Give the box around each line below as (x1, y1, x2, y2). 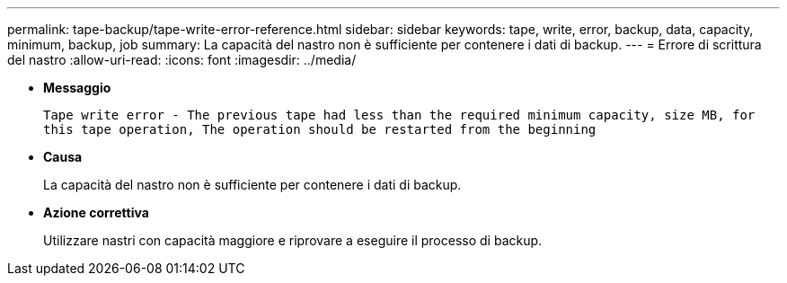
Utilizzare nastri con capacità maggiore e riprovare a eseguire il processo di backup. (43, 233, 543, 248)
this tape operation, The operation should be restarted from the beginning (43, 122, 597, 137)
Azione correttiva (43, 205, 149, 220)
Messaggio (43, 80, 111, 95)
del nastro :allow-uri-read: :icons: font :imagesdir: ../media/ (7, 52, 357, 67)
